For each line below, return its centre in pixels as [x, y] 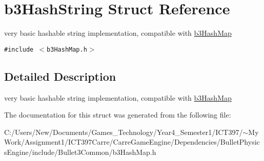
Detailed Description [60, 76]
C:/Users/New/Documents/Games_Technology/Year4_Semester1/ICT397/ [124, 132]
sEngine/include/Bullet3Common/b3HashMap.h [80, 152]
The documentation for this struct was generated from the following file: [118, 115]
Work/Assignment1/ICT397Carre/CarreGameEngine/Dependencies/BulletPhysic [132, 142]
